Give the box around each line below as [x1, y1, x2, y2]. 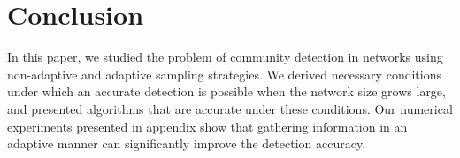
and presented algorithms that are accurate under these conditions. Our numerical [7, 99, 453, 117]
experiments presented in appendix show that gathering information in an [7, 117, 408, 135]
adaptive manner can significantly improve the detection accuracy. [7, 134, 366, 153]
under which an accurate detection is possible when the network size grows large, [7, 82, 446, 101]
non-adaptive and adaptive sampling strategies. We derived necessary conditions [7, 64, 441, 83]
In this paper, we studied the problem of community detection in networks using [7, 48, 443, 66]
